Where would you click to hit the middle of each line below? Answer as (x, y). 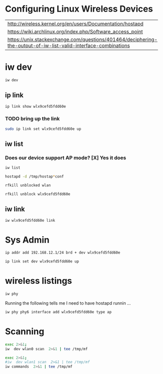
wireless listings (39, 281)
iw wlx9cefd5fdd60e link (30, 220)
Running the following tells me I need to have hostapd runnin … (68, 303)
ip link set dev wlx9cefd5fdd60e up (42, 261)
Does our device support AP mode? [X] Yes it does (66, 158)
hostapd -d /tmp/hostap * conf (34, 177)
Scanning (25, 332)
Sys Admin (27, 240)
